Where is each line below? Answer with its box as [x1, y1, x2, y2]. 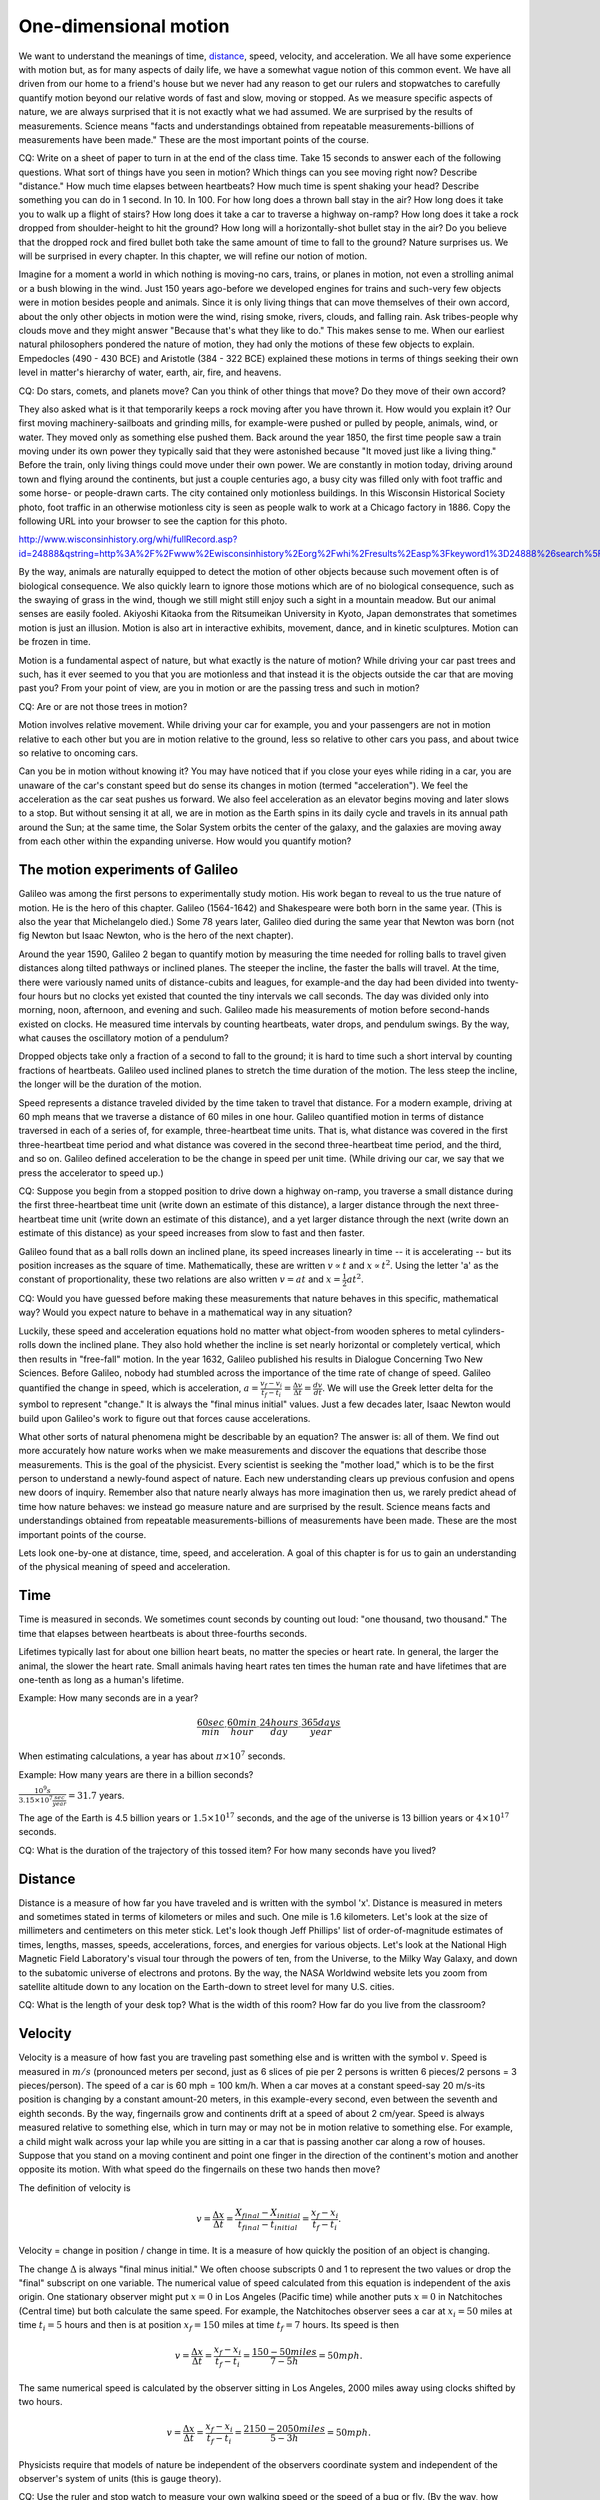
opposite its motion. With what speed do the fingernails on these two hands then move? [18, 2163, 381, 2175]
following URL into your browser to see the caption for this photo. [18, 515, 288, 527]
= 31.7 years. [68, 1790, 125, 1802]
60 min [226, 1717, 257, 1729]
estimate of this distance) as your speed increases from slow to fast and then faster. [18, 1227, 365, 1239]
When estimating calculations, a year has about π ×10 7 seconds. [18, 1749, 286, 1762]
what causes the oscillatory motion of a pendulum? [18, 1032, 229, 1044]
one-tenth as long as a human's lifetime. [18, 1673, 185, 1685]
